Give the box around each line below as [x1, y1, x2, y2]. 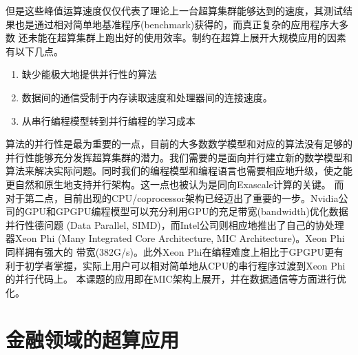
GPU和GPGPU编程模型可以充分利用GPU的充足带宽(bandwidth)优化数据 [24, 204, 348, 219]
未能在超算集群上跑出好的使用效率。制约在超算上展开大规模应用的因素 [28, 30, 346, 45]
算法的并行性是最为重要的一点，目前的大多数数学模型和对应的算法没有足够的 [6, 136, 352, 151]
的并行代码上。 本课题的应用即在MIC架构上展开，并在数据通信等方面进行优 [6, 272, 346, 286]
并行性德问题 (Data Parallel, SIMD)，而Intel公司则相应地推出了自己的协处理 [6, 217, 344, 232]
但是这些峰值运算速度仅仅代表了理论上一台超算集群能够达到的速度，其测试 [6, 3, 343, 17]
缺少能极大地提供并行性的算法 [21, 67, 157, 81]
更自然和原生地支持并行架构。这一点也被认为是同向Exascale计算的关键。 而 [6, 176, 344, 191]
